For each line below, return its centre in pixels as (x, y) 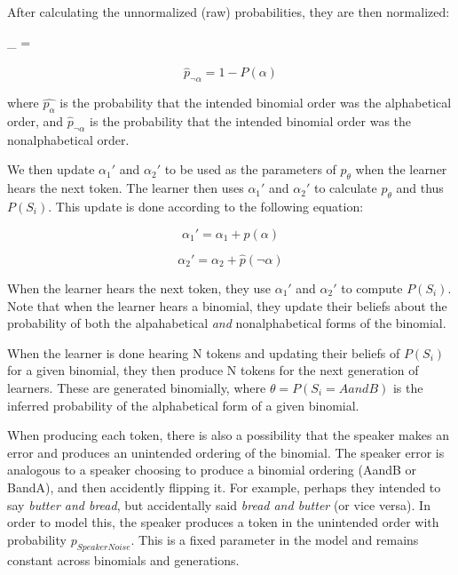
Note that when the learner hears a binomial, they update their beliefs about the (227, 305)
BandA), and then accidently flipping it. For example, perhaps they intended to (224, 487)
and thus (420, 188)
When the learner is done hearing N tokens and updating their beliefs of (204, 352)
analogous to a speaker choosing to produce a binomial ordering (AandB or (212, 470)
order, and (36, 121)
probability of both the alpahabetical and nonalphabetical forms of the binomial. (227, 323)
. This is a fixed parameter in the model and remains (275, 539)
